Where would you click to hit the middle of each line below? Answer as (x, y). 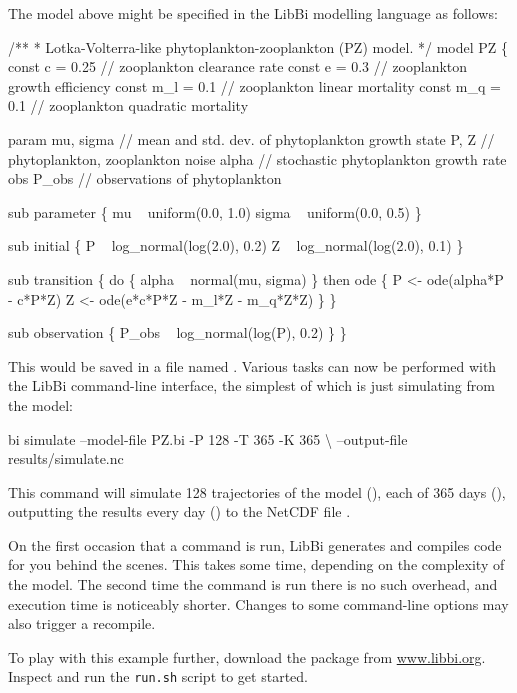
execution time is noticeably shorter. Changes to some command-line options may (258, 603)
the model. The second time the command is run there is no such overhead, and (253, 584)
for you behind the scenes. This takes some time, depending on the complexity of (256, 564)
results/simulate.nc (66, 458)
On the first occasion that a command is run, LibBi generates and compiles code (255, 544)
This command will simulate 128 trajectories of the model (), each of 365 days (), (257, 491)
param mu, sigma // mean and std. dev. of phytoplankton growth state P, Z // (251, 138)
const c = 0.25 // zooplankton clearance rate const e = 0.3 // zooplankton (238, 66)
